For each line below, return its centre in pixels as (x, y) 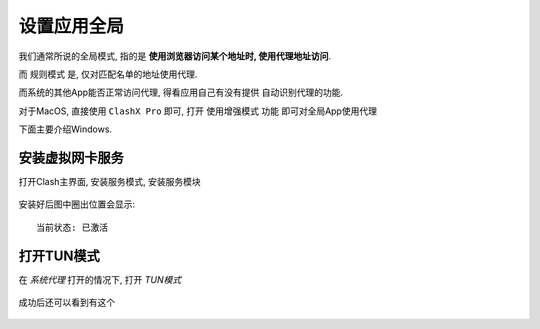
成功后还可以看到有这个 (66, 302)
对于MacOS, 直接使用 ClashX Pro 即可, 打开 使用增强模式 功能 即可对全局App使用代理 (197, 111)
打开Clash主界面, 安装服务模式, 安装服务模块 (110, 182)
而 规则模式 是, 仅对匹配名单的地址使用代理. (108, 74)
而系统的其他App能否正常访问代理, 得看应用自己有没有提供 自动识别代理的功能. (181, 92)
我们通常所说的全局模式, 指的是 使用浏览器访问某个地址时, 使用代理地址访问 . (175, 56)
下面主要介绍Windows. (65, 129)
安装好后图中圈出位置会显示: (77, 204)
